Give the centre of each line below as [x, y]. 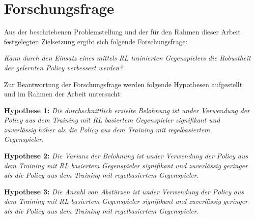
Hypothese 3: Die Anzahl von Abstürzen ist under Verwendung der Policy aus [124, 191]
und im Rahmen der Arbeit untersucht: [63, 94]
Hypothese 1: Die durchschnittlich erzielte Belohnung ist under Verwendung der [127, 110]
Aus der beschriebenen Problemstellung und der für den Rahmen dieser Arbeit [122, 32]
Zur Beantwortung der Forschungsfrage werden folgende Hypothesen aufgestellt [123, 84]
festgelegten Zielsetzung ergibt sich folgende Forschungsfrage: [96, 41]
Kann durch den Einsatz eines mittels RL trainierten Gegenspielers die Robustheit [127, 58]
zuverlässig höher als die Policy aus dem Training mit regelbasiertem [107, 129]
